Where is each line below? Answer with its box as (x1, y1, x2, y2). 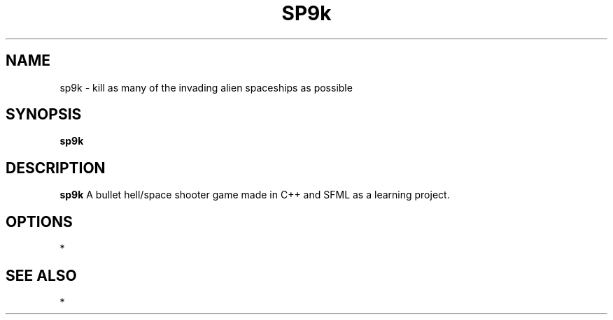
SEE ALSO (6, 266, 77, 284)
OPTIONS (6, 212, 73, 231)
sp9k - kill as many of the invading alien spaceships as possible (59, 81, 353, 94)
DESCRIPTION (6, 159, 106, 177)
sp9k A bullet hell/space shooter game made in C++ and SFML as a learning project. (59, 189, 450, 201)
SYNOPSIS (6, 106, 82, 124)
